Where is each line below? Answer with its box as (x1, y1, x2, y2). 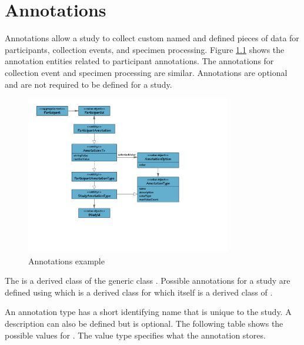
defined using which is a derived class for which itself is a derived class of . (5, 286, 273, 298)
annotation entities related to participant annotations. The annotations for (5, 55, 274, 67)
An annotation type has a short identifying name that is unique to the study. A (5, 306, 292, 318)
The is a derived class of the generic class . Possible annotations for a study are (5, 274, 290, 287)
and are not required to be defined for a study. (5, 78, 172, 90)
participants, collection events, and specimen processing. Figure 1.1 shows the (5, 43, 285, 55)
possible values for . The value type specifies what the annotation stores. (5, 329, 266, 341)
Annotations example (28, 254, 105, 267)
